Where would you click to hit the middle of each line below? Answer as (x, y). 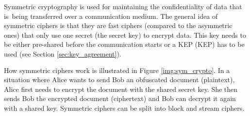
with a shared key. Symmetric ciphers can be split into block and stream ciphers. (124, 108)
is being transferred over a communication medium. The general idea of (111, 16)
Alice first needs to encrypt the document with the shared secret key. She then (121, 89)
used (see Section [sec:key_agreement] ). (63, 53)
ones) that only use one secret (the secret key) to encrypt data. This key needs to (125, 35)
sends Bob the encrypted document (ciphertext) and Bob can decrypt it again (120, 98)
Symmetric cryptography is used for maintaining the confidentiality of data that (123, 6)
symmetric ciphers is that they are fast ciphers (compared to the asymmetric (118, 25)
